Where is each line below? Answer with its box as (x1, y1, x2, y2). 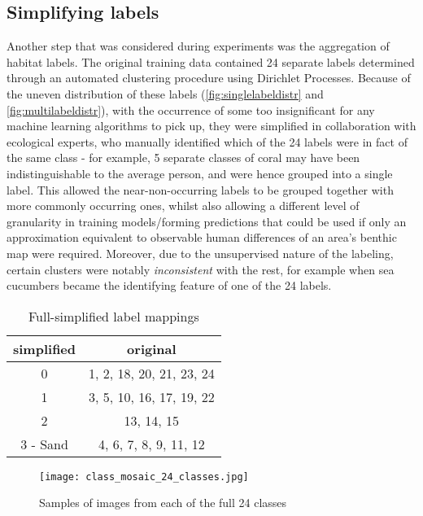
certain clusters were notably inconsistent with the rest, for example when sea (7, 260, 395, 278)
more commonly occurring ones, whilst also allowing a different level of (7, 197, 360, 214)
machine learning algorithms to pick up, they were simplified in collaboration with (7, 117, 416, 134)
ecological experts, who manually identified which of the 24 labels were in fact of (7, 133, 408, 150)
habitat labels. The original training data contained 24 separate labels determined (7, 53, 415, 70)
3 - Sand (20, 434, 68, 453)
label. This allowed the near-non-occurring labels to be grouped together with (7, 181, 394, 198)
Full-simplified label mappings (28, 306, 199, 326)
